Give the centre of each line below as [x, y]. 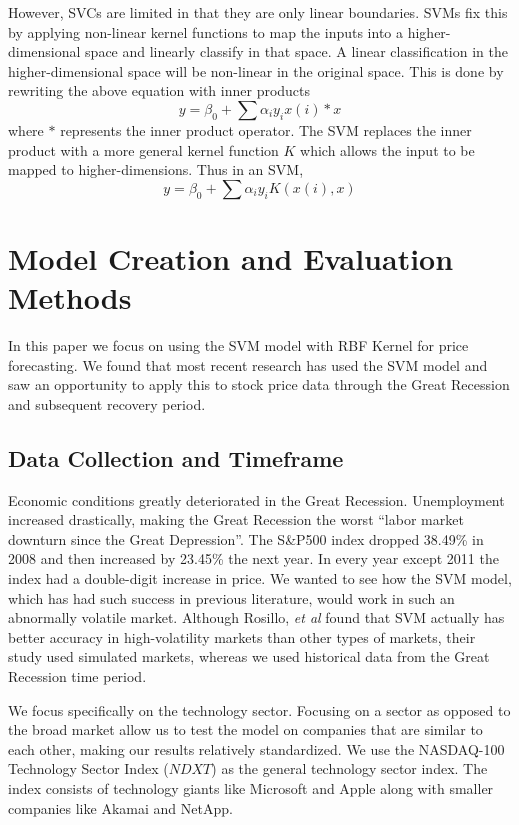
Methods [70, 297]
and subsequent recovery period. [107, 403]
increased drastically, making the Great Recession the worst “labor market [236, 519]
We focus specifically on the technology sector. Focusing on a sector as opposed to [259, 709]
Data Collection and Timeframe [176, 457]
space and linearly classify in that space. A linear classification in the [296, 51]
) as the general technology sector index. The [349, 768]
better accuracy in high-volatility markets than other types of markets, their [242, 636]
